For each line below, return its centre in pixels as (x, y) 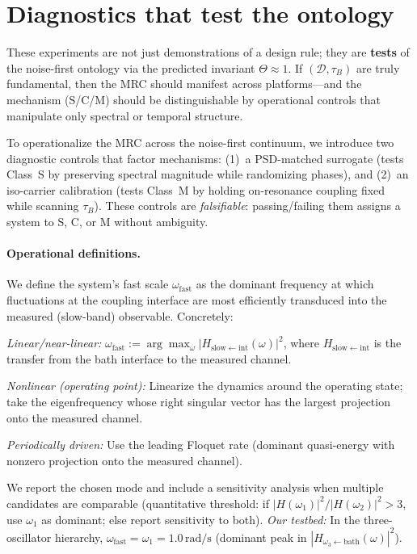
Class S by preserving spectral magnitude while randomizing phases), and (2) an (208, 174)
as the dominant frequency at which (285, 284)
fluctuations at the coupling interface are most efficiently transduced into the (197, 300)
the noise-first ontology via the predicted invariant (131, 67)
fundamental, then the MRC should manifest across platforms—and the (184, 84)
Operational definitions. (74, 253)
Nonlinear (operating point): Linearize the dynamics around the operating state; (205, 386)
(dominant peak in (261, 537)
